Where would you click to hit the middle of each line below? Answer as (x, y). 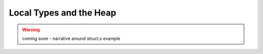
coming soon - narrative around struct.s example (71, 38)
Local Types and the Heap (63, 13)
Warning (31, 30)
